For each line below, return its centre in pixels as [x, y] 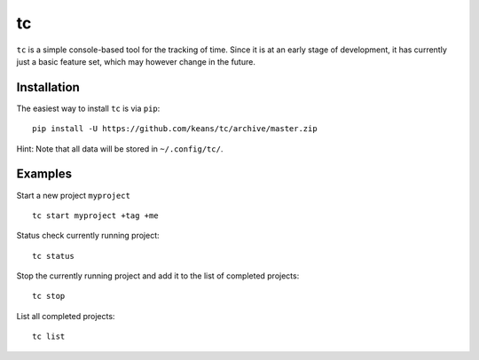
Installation [48, 87]
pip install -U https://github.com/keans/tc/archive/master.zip [175, 129]
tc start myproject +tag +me [95, 215]
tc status [53, 256]
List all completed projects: [66, 316]
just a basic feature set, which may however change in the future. [136, 61]
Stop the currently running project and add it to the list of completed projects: [158, 276]
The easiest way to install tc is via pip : [88, 108]
